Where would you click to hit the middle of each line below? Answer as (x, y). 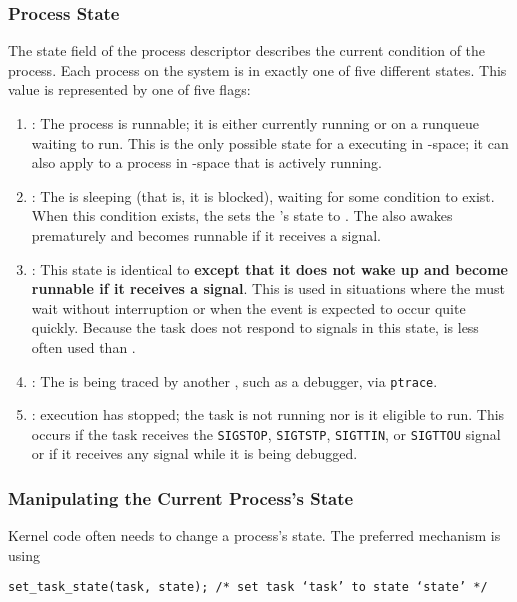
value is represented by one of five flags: (129, 89)
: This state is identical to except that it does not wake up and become (269, 268)
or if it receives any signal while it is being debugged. (194, 453)
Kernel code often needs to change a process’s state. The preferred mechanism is (254, 535)
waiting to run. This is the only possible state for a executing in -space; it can (270, 142)
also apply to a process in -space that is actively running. (206, 162)
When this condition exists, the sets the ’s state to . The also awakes (242, 215)
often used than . (83, 346)
